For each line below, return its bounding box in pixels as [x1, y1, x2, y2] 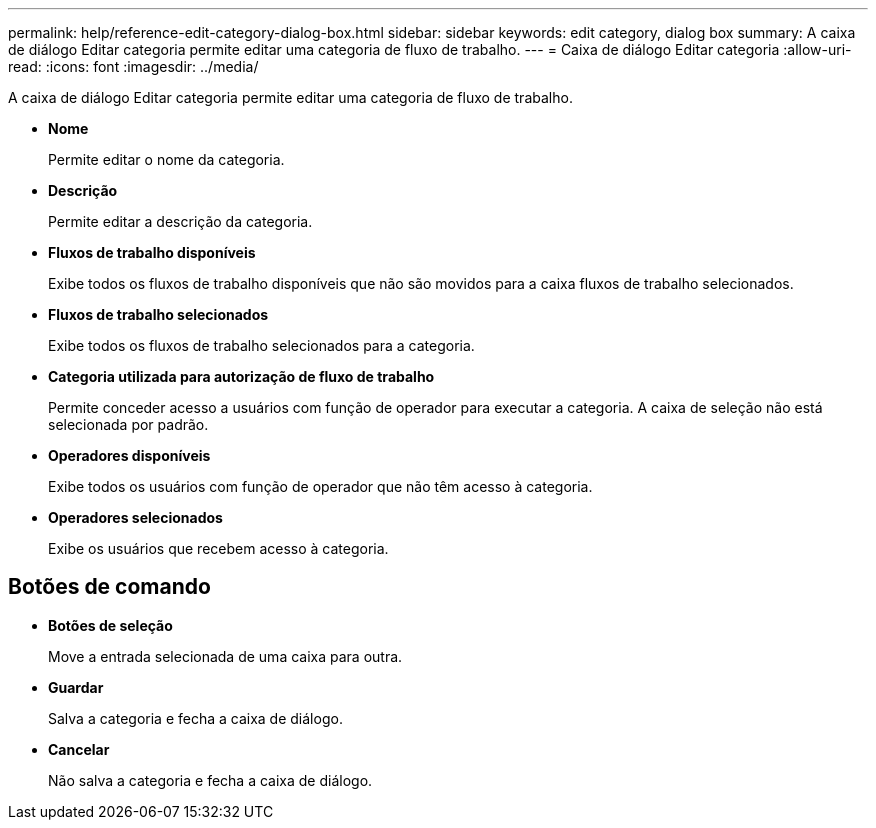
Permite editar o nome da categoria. [48, 151, 285, 168]
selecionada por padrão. [48, 416, 209, 433]
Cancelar [48, 740, 110, 758]
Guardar [48, 678, 104, 696]
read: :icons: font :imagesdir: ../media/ [8, 58, 259, 75]
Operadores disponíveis [48, 447, 211, 464]
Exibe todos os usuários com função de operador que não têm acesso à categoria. [48, 478, 593, 495]
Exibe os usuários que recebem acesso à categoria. [48, 540, 389, 557]
